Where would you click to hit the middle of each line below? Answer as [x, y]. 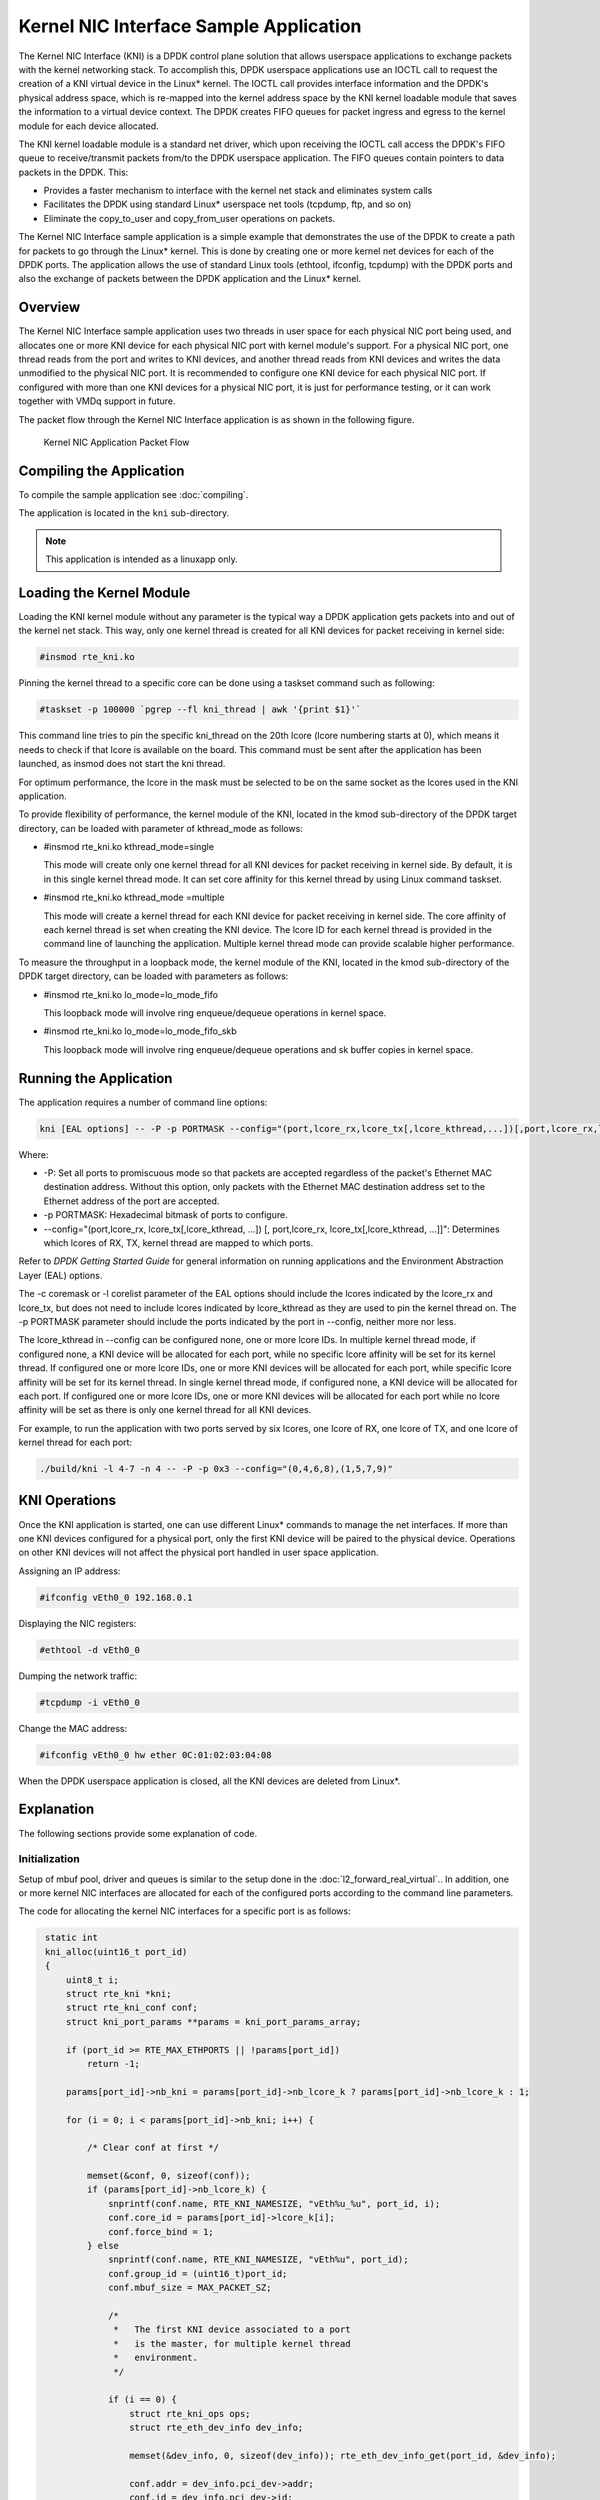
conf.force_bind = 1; [161, 2231]
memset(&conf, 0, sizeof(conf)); [168, 2176]
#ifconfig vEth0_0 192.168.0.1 [116, 1597]
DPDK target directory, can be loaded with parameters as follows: [153, 976]
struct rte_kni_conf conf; [132, 2008]
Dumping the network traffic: [78, 1676]
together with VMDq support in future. [97, 401]
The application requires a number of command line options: [143, 1102]
